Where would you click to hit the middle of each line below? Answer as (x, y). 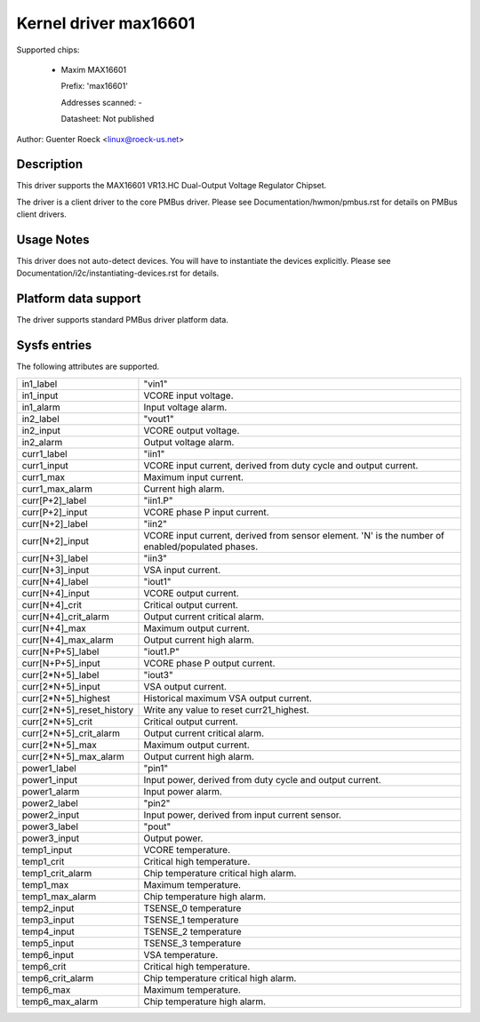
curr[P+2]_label (54, 500)
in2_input (41, 430)
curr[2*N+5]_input (61, 686)
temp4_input (48, 931)
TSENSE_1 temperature (191, 920)
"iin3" (156, 558)
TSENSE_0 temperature (192, 908)
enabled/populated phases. (201, 547)
